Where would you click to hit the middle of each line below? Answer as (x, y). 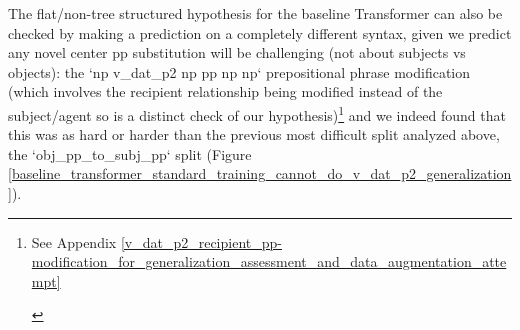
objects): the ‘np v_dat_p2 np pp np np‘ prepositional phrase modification (239, 71)
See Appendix (74, 241)
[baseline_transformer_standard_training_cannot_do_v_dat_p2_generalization (260, 173)
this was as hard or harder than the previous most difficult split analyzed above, (254, 134)
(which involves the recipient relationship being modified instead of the (225, 91)
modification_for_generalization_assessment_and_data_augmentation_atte (269, 261)
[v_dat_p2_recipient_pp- (201, 241)
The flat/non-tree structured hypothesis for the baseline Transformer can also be (255, 13)
